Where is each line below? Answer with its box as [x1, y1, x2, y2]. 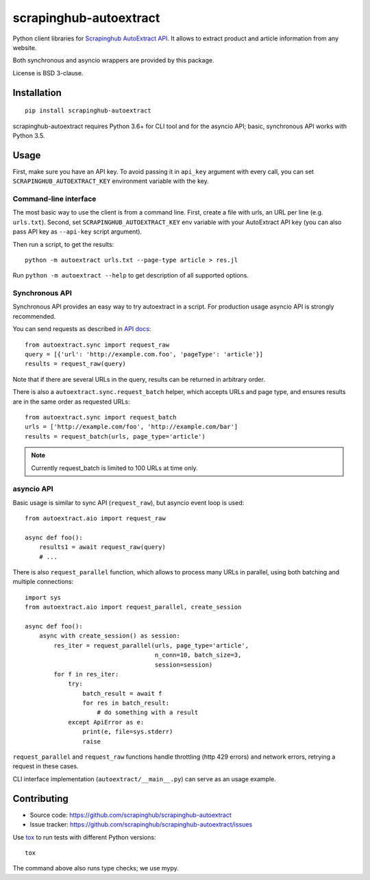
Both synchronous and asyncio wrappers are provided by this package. [12, 56, 214, 64]
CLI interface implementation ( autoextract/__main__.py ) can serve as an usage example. [12, 774, 277, 783]
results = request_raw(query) [25, 360, 127, 368]
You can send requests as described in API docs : [12, 325, 151, 333]
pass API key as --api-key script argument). [12, 228, 143, 236]
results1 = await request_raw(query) [38, 543, 166, 551]
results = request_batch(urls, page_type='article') [25, 432, 206, 440]
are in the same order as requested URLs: [12, 398, 130, 406]
